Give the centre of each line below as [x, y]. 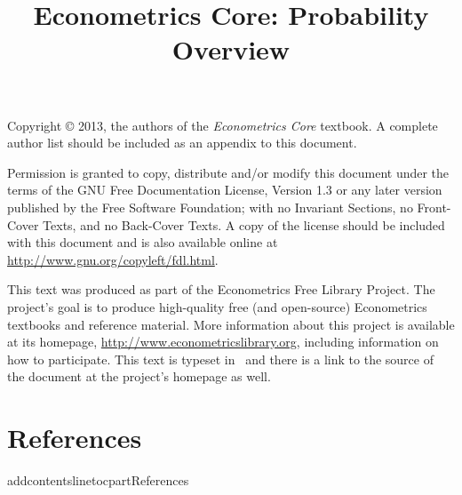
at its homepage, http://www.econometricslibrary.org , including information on [223, 342]
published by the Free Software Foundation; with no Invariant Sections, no [210, 207]
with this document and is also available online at [143, 242]
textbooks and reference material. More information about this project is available [231, 324]
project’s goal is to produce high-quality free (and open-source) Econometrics [217, 306]
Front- [434, 207]
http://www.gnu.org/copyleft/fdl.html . [113, 259]
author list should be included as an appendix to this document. [182, 143]
